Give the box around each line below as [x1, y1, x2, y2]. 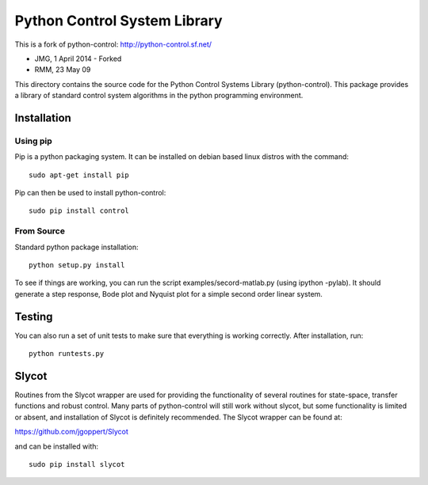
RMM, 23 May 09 [34, 65, 91, 74]
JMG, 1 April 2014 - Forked [34, 54, 122, 63]
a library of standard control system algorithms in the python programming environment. [14, 91, 304, 100]
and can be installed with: [14, 441, 99, 451]
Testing [14, 309, 53, 324]
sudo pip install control [29, 207, 130, 215]
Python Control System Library [14, 12, 223, 29]
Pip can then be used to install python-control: [14, 188, 166, 198]
